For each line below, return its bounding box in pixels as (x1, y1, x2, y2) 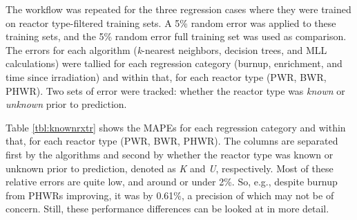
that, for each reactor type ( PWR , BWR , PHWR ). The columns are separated (6, 134, 338, 148)
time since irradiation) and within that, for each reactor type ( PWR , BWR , (6, 69, 327, 84)
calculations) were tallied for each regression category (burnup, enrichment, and (6, 56, 342, 71)
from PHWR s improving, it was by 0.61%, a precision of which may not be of (6, 187, 334, 202)
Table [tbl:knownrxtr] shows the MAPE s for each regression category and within (6, 120, 346, 134)
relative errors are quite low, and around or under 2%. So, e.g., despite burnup (6, 174, 338, 189)
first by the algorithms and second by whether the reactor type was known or (6, 147, 334, 161)
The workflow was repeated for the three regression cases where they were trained (6, 2, 351, 16)
